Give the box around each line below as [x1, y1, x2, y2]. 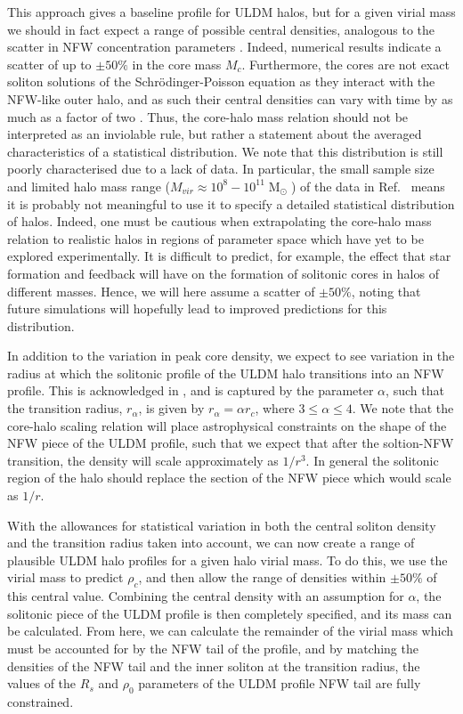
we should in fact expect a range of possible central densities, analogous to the [7, 20, 435, 38]
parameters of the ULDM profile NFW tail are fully [138, 674, 421, 693]
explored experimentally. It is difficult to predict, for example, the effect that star [7, 247, 451, 265]
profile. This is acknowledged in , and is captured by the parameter [7, 381, 374, 400]
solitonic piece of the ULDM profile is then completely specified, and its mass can [7, 604, 452, 622]
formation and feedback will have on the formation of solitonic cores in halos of [7, 264, 439, 282]
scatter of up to [7, 54, 92, 73]
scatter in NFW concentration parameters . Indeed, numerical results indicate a [7, 37, 442, 56]
